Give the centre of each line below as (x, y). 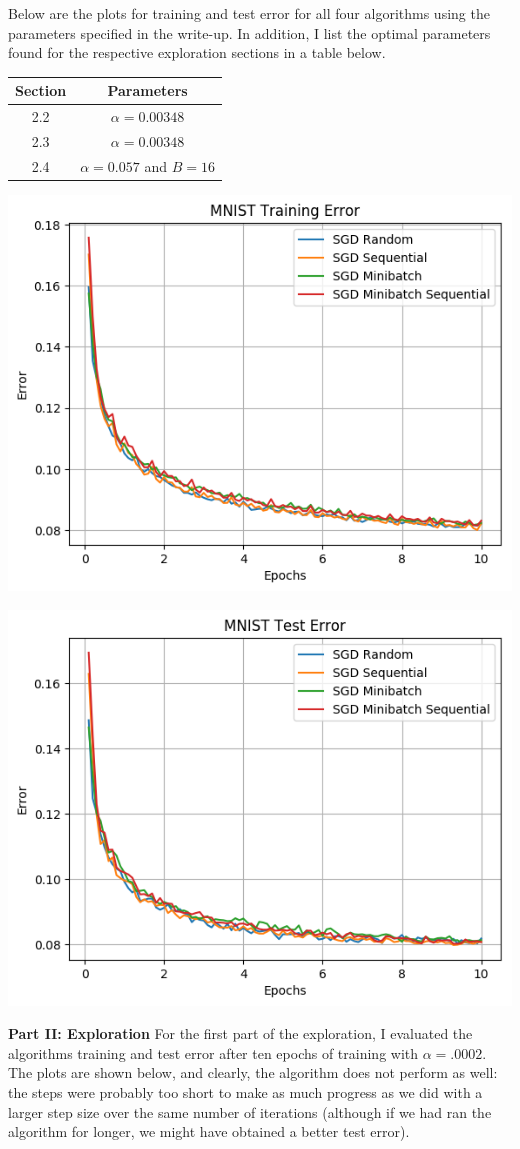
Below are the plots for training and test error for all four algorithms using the (249, 13)
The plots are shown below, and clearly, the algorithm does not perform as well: (253, 1072)
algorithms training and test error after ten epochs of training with (213, 1052)
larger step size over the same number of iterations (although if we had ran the (250, 1111)
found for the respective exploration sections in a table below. (197, 52)
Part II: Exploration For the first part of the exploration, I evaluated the (240, 1033)
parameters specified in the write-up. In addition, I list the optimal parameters (249, 32)
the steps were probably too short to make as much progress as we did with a (245, 1091)
